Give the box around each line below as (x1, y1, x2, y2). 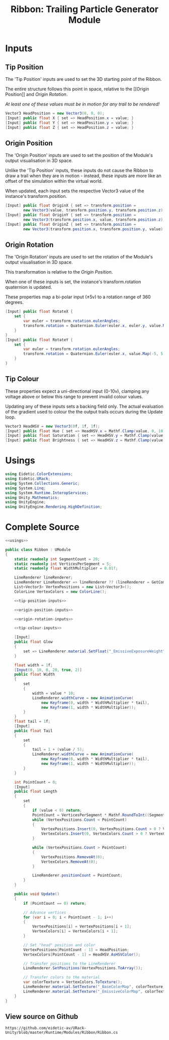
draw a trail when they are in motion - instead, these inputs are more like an (5, 173, 162, 179)
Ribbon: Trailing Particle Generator (11, 4, 158, 15)
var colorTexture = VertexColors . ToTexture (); (23, 979, 123, 985)
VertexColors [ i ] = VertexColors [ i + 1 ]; (32, 929, 118, 934)
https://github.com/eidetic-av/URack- (5, 1026, 87, 1031)
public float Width (14, 672, 55, 677)
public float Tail (14, 728, 53, 733)
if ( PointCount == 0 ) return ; (23, 901, 87, 906)
